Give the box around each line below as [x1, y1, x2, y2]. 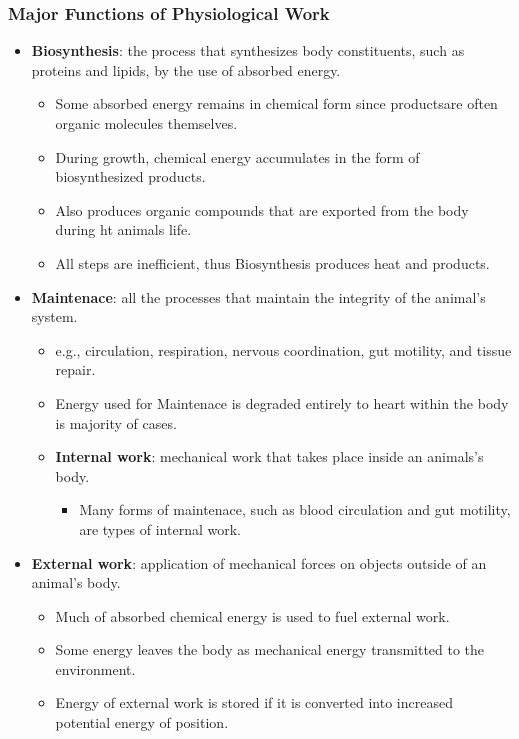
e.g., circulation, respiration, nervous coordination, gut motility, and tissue [55, 339, 512, 360]
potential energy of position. [55, 712, 229, 733]
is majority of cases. [55, 412, 177, 433]
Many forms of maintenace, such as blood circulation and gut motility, [79, 499, 511, 520]
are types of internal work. [79, 518, 241, 539]
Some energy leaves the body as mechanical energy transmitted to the [55, 639, 485, 660]
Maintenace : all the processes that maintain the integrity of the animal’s [31, 286, 486, 307]
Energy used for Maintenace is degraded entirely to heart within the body [55, 392, 509, 413]
